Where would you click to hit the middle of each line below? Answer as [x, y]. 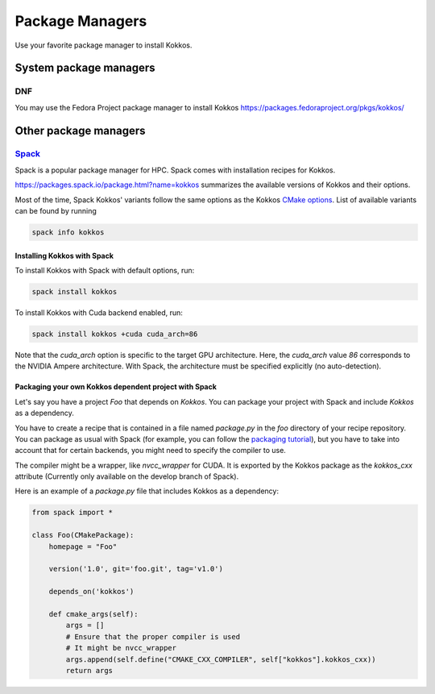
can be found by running [56, 211]
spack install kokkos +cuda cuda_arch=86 [115, 334]
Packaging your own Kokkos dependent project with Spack [116, 387]
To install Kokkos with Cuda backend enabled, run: [99, 312]
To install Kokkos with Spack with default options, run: [105, 270]
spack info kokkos [68, 233]
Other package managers [80, 130]
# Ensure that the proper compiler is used [153, 636]
